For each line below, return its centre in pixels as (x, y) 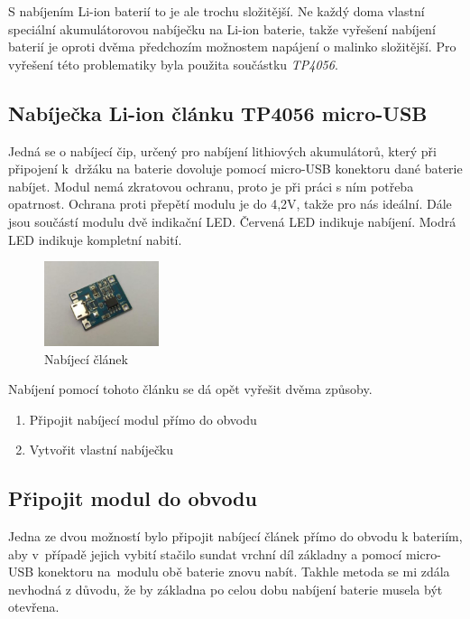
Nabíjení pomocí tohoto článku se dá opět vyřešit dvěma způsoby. (190, 389)
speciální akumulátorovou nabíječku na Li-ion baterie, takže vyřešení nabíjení (222, 28)
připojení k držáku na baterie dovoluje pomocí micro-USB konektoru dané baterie (235, 169)
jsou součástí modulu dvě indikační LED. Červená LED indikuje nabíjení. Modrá (232, 221)
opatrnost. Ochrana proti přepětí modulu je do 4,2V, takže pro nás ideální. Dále (230, 204)
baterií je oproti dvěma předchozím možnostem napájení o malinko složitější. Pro (232, 47)
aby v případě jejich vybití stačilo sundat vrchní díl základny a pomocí (205, 553)
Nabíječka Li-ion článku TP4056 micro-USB (218, 113)
